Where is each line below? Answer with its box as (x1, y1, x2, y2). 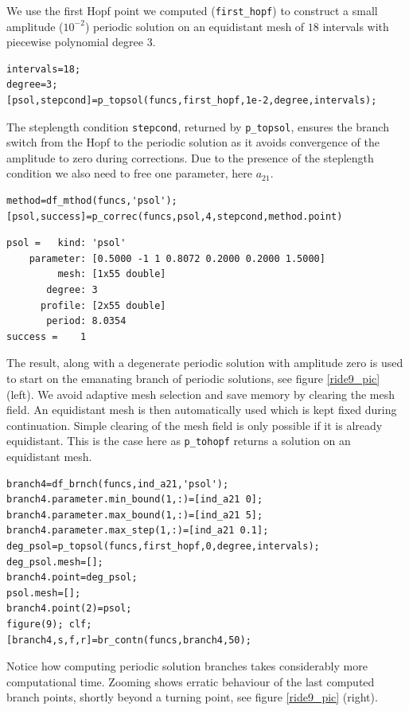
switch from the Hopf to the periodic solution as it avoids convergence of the (6, 134, 380, 150)
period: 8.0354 (46, 315, 127, 327)
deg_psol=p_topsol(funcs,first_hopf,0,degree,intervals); (6, 541, 320, 552)
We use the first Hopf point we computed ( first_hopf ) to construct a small (6, 2, 378, 18)
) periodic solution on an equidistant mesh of (84, 18, 305, 34)
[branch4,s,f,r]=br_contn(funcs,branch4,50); (6, 634, 251, 646)
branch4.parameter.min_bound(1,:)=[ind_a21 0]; (6, 494, 263, 506)
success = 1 (6, 330, 87, 342)
